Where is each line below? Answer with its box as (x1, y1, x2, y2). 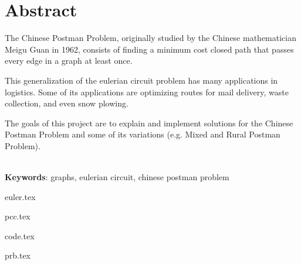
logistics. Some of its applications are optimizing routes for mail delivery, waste (5, 85, 289, 98)
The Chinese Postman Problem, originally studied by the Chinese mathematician (5, 32, 296, 44)
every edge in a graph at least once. (5, 54, 133, 67)
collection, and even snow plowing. (5, 97, 128, 109)
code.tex (5, 229, 35, 242)
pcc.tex (5, 210, 31, 222)
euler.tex (5, 190, 36, 202)
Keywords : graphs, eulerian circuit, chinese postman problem (5, 171, 229, 183)
